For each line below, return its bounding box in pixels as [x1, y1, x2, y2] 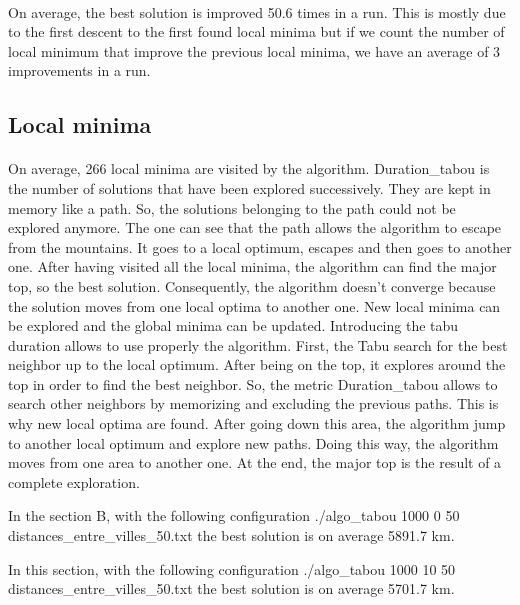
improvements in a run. [8, 60, 151, 81]
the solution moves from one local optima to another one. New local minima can [8, 295, 501, 316]
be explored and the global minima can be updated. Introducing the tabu [8, 315, 459, 336]
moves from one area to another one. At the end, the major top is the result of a [8, 452, 502, 473]
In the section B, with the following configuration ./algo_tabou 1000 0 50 [8, 505, 460, 526]
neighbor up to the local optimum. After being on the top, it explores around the [8, 354, 506, 375]
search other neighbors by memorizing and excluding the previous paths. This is [8, 393, 499, 414]
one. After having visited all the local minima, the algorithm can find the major [8, 256, 497, 277]
